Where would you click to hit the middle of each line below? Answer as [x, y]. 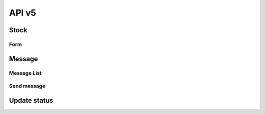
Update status [31, 100]
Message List [25, 73]
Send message [27, 86]
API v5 [23, 13]
